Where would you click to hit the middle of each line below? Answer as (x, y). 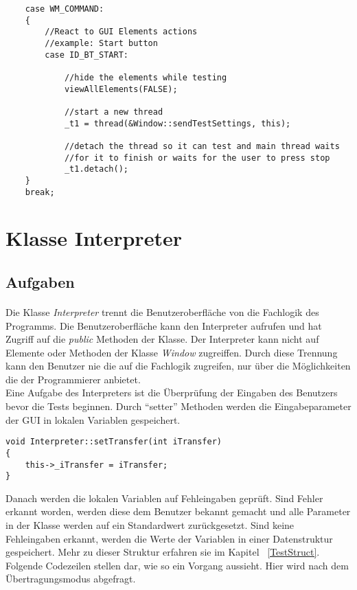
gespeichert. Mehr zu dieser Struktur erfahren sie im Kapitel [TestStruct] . (163, 552)
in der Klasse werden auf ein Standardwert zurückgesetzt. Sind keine (150, 525)
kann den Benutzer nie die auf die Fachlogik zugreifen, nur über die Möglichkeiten (178, 366)
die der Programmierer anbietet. (73, 379)
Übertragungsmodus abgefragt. (71, 579)
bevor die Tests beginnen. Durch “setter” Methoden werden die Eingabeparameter (178, 406)
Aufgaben (40, 281)
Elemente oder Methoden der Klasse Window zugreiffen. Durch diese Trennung (172, 352)
